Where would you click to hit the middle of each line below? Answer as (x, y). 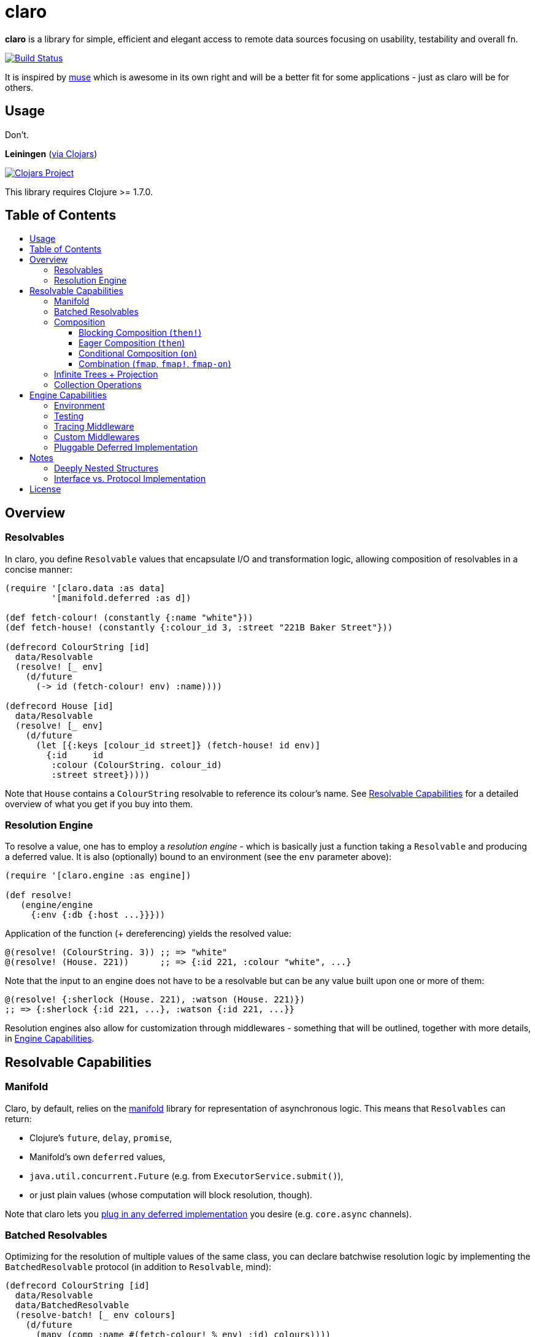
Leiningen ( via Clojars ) (51, 153)
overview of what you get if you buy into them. (99, 804)
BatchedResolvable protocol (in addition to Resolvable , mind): (138, 1267)
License (45, 489)
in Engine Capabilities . (50, 1039)
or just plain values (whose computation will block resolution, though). (171, 1195)
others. (19, 87)
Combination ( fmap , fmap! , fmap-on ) (155, 364)
